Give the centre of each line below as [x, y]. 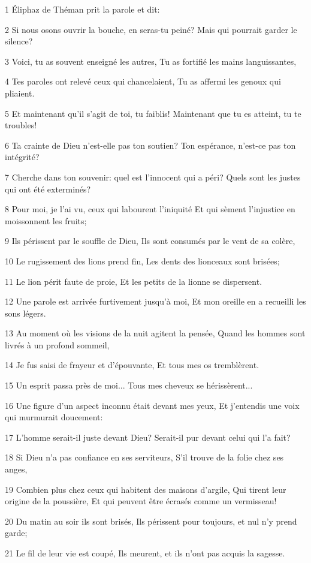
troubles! [21, 125]
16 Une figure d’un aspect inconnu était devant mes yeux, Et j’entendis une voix [152, 405]
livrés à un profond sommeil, [57, 344]
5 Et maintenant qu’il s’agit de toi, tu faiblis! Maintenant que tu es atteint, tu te [153, 113]
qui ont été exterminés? [48, 189]
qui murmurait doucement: [54, 417]
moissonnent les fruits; [46, 220]
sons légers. [25, 313]
